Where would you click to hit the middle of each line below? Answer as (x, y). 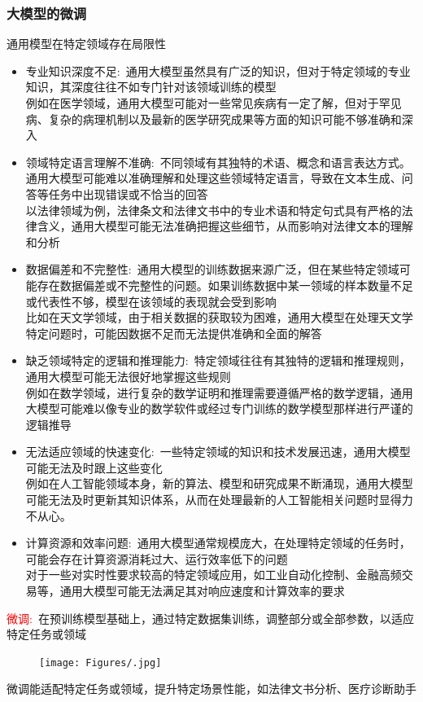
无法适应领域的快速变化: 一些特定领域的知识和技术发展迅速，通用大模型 (218, 452)
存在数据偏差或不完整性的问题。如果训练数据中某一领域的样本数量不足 (225, 285)
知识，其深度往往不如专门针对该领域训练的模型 (151, 87)
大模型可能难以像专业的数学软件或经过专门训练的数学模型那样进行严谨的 (219, 408)
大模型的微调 (47, 13)
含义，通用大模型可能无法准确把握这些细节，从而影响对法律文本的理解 (225, 226)
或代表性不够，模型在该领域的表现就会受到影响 (151, 301)
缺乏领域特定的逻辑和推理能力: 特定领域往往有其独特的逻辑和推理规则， (218, 360)
